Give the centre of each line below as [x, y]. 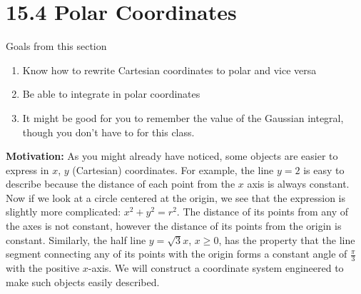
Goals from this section [56, 46]
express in [27, 169]
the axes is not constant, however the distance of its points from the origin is [174, 226]
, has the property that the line [287, 239]
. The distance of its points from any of [263, 212]
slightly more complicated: [63, 212]
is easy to [324, 169]
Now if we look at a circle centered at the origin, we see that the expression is [176, 197]
